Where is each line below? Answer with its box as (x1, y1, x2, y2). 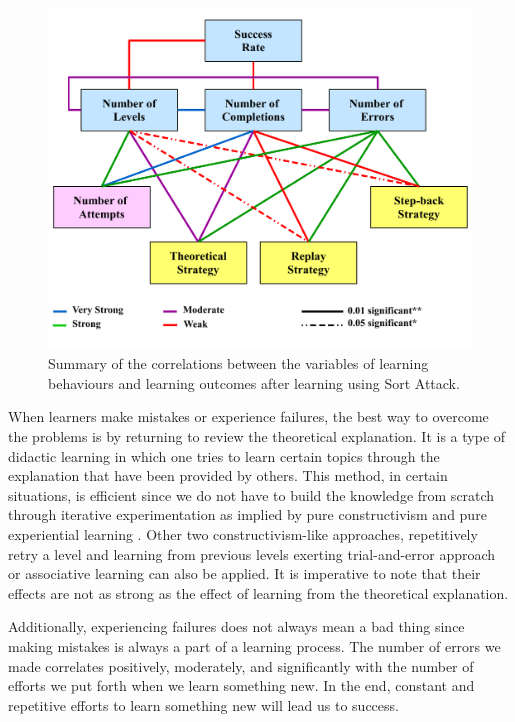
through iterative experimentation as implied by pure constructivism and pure (8, 504, 487, 525)
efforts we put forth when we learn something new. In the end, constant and (8, 675, 475, 696)
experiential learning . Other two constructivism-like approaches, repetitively (8, 523, 478, 544)
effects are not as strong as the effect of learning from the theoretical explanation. (8, 582, 509, 603)
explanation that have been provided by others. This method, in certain (8, 465, 448, 486)
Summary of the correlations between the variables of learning (48, 353, 429, 374)
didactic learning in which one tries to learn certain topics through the (8, 445, 440, 466)
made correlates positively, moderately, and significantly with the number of (8, 655, 474, 676)
